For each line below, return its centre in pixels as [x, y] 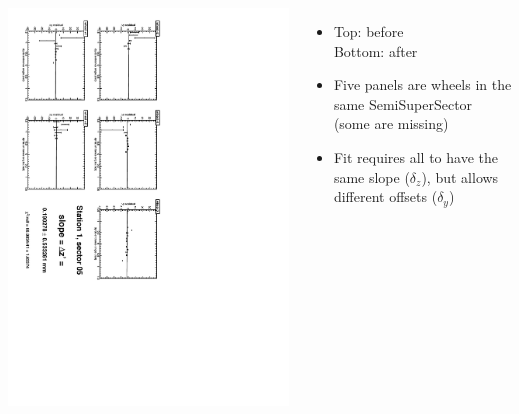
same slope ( [371, 176]
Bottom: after [375, 50]
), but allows [460, 176]
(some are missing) [391, 123]
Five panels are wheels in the [422, 84]
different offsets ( [385, 196]
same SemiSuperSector [403, 103]
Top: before [368, 31]
